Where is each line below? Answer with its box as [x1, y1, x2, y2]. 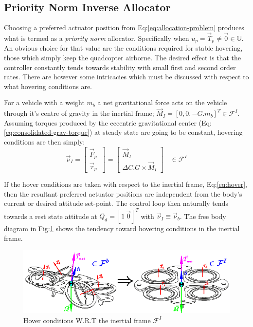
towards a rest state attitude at [4, 211, 97, 221]
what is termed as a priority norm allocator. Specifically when [4, 33, 189, 43]
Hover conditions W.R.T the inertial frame [23, 315, 151, 325]
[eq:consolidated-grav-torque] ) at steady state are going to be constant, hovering [4, 127, 243, 137]
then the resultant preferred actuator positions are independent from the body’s [4, 188, 242, 199]
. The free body [180, 211, 226, 221]
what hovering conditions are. [4, 81, 92, 91]
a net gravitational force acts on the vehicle [97, 97, 227, 108]
